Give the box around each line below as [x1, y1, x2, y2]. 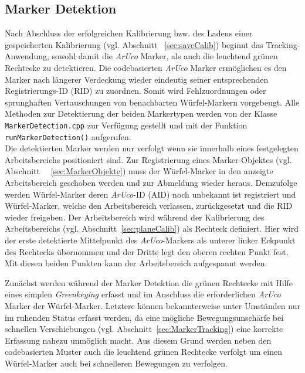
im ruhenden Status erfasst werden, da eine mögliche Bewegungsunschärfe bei [5, 311, 284, 323]
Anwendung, [5, 50, 49, 62]
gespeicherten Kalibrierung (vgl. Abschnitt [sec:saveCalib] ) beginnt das [5, 38, 263, 50]
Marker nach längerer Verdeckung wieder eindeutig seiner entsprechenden [5, 73, 269, 85]
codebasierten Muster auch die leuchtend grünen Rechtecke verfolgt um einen [5, 345, 282, 358]
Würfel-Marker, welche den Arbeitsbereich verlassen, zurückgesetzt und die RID [5, 199, 293, 212]
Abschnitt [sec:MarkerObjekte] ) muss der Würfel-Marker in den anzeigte [5, 165, 273, 177]
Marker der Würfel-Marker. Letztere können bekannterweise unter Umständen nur [5, 299, 300, 311]
